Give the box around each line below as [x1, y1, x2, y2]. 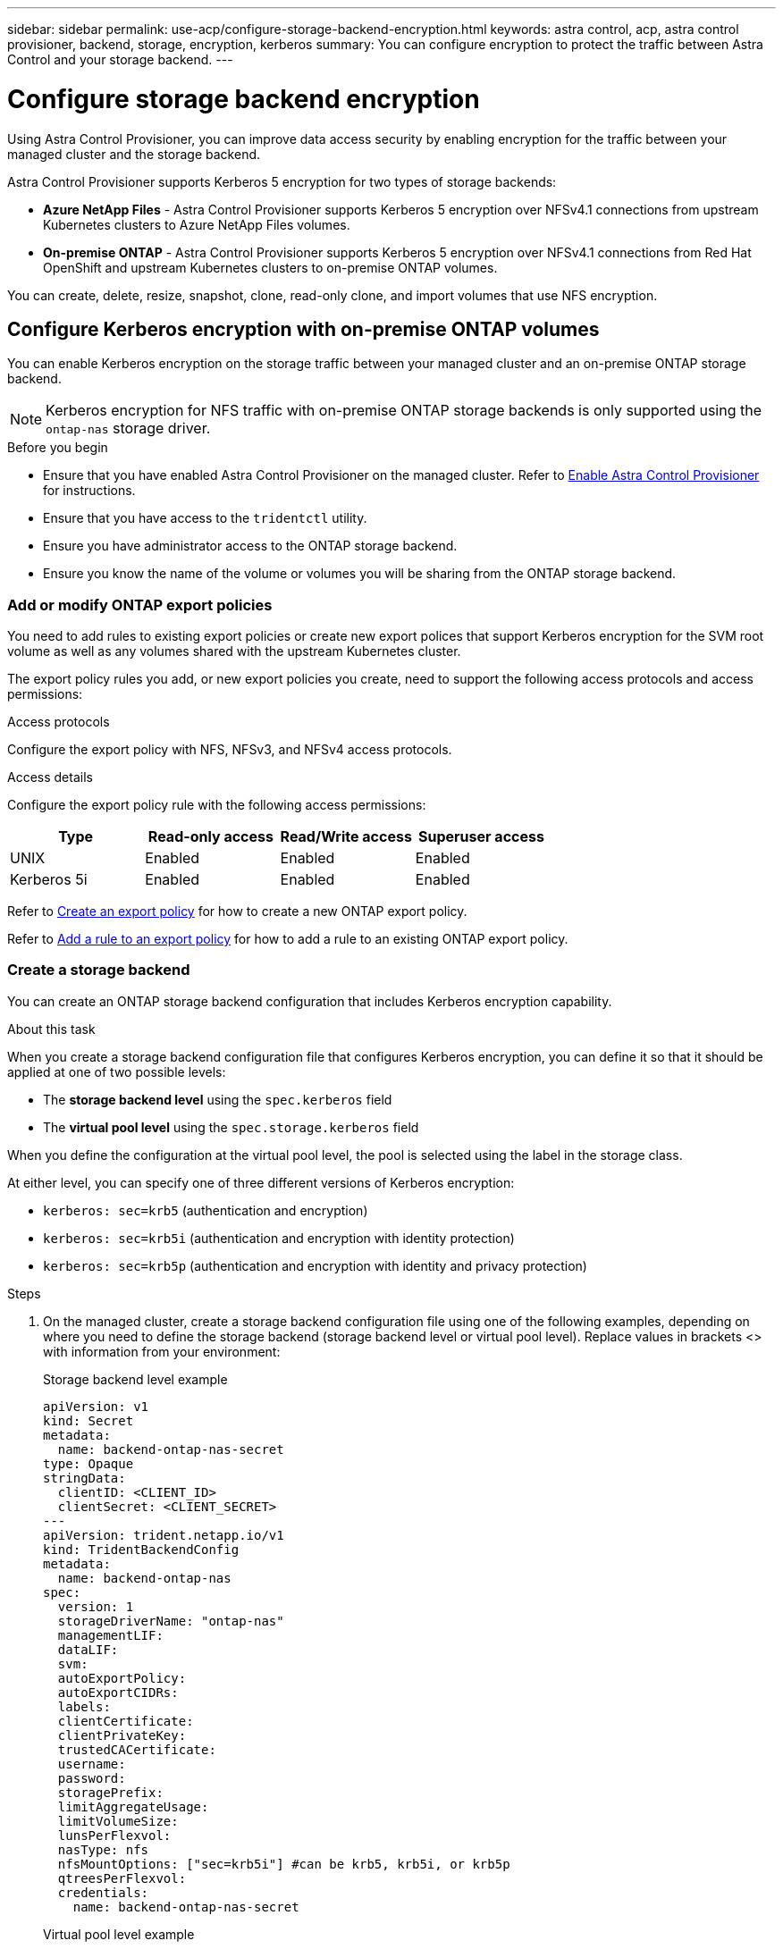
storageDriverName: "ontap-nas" [57, 1613, 284, 1628]
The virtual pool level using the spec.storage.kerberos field [43, 1119, 419, 1135]
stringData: [43, 1470, 126, 1485]
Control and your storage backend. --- [7, 52, 233, 67]
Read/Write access [280, 827, 412, 846]
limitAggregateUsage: [57, 1799, 209, 1814]
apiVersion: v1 [43, 1399, 149, 1414]
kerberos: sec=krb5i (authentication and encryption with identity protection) [43, 1230, 515, 1246]
